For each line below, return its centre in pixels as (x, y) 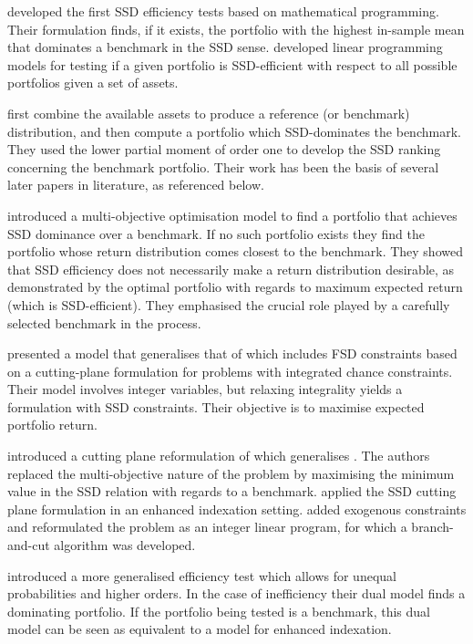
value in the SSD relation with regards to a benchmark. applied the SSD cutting (232, 491)
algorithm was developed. (125, 545)
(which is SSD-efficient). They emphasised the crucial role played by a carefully (229, 304)
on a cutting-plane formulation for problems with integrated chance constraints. (230, 371)
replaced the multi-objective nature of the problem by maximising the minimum (231, 473)
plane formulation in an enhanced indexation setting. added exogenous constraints (237, 509)
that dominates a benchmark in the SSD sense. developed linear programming (225, 47)
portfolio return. (52, 425)
